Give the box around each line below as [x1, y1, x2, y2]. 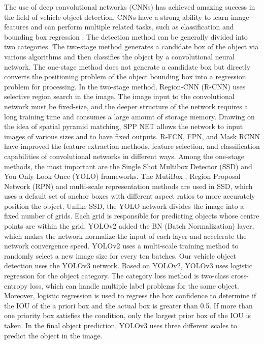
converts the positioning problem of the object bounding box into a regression [4, 71, 246, 82]
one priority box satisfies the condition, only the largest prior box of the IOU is [4, 310, 251, 321]
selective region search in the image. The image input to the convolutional [4, 91, 235, 102]
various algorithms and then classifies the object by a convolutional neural [4, 51, 235, 61]
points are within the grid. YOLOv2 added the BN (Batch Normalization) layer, [4, 221, 254, 231]
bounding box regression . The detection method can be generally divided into [4, 31, 248, 42]
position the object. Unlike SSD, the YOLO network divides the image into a [4, 200, 244, 211]
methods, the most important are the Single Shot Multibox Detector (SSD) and [4, 161, 252, 171]
